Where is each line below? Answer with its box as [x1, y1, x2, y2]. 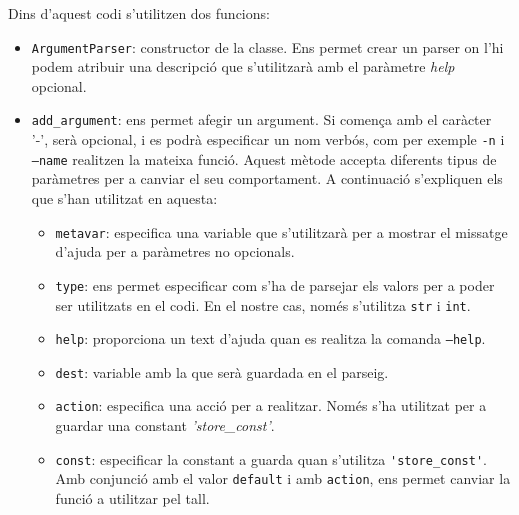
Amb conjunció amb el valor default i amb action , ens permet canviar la [55, 468, 511, 489]
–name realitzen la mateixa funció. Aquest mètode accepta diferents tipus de [31, 148, 497, 169]
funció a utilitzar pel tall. [55, 488, 210, 509]
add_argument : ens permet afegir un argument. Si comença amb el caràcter [31, 109, 492, 130]
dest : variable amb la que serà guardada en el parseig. [55, 361, 389, 382]
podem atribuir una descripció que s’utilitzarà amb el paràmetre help [31, 56, 455, 77]
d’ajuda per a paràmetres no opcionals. [55, 241, 295, 262]
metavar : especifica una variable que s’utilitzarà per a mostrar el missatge [55, 221, 508, 242]
